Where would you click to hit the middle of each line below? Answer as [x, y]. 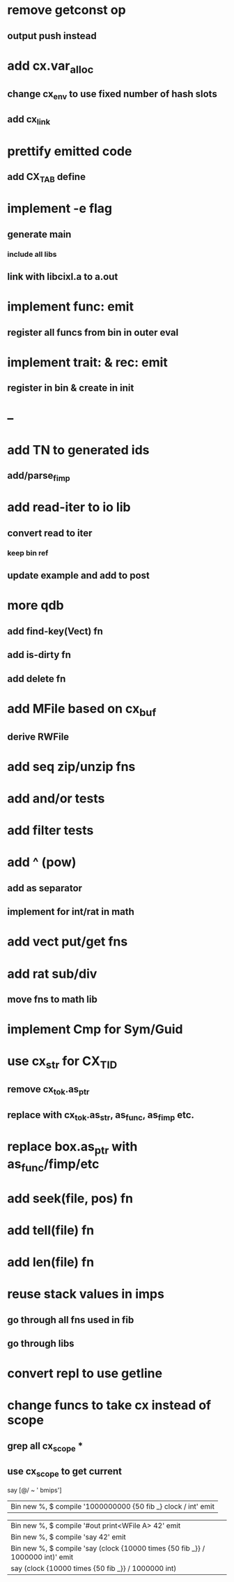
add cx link [29, 120]
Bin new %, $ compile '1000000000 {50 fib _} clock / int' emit [112, 1506]
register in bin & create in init [71, 388]
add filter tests [50, 831]
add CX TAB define [46, 178]
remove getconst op [67, 10]
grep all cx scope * [45, 1447]
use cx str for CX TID [62, 1062]
